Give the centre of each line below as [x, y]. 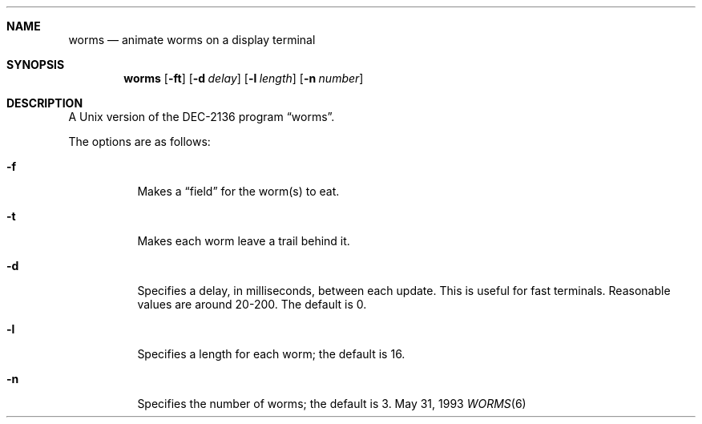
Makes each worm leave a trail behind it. [244, 241]
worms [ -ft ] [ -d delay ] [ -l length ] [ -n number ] [244, 78]
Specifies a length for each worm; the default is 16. [271, 354]
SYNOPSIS [36, 65]
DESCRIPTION [45, 103]
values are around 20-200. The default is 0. [252, 304]
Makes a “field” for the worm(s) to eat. [238, 191]
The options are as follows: [139, 141]
